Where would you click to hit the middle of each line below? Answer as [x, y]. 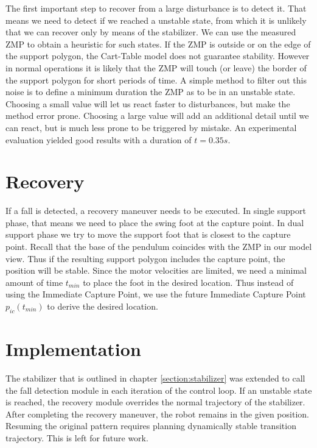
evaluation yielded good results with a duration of [99, 139]
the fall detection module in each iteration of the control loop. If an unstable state [159, 390]
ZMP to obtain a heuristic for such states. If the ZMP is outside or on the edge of [158, 44]
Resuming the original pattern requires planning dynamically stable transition [151, 426]
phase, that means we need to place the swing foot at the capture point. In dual [155, 222]
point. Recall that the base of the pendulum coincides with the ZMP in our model [159, 247]
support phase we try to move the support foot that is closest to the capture [148, 234]
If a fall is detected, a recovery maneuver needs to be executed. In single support [156, 211]
